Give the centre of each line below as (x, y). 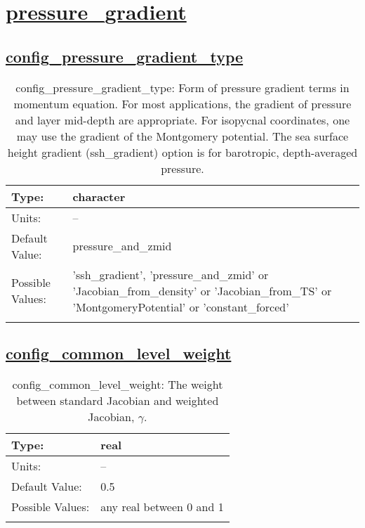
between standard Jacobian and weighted (118, 400)
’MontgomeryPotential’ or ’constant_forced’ (181, 307)
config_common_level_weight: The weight (118, 384)
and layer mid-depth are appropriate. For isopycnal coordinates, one (182, 120)
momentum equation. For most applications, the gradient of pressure (182, 103)
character (99, 196)
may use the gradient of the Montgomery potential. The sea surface (182, 136)
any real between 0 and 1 (162, 506)
